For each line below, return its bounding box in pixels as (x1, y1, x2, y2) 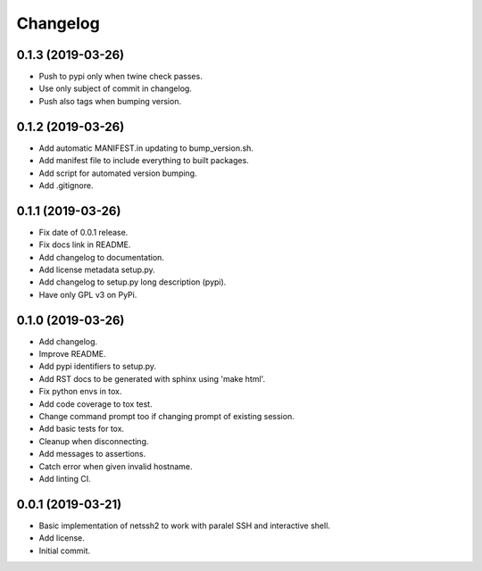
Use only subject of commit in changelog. (38, 83, 192, 94)
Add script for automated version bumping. (38, 168, 197, 178)
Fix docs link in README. (38, 239, 131, 250)
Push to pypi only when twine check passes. (38, 71, 203, 82)
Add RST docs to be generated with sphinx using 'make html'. (38, 373, 266, 384)
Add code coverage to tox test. (38, 398, 153, 410)
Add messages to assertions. (38, 449, 146, 459)
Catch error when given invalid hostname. (38, 460, 193, 472)
